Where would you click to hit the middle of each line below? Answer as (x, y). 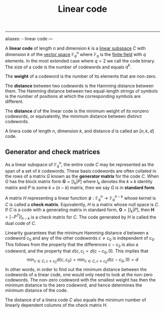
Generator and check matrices (53, 152)
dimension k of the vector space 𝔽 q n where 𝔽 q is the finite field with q (76, 55)
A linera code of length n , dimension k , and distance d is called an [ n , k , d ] (80, 131)
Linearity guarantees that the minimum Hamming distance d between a (77, 233)
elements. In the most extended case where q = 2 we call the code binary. (80, 61)
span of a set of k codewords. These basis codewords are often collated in (81, 171)
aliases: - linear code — (29, 39)
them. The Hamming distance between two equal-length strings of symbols (82, 91)
